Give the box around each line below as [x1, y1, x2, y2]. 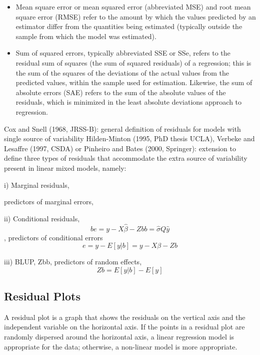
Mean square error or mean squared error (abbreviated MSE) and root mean [15, 2, 251, 12]
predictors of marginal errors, [4, 196, 93, 207]
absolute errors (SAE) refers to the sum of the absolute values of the [15, 87, 226, 97]
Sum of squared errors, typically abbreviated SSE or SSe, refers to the [15, 48, 230, 58]
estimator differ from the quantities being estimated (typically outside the [15, 21, 242, 32]
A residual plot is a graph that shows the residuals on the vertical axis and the [4, 311, 245, 322]
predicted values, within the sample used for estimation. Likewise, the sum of [15, 77, 252, 88]
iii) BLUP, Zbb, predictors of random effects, [4, 256, 142, 267]
